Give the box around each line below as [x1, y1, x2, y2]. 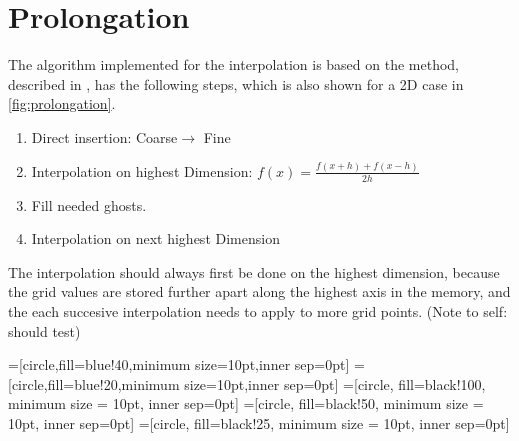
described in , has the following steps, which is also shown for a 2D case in [8, 73, 464, 94]
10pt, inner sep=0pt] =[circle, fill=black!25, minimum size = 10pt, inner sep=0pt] [8, 412, 510, 433]
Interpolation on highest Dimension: [31, 160, 253, 181]
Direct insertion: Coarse [31, 126, 178, 147]
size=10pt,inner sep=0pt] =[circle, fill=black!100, [184, 373, 486, 394]
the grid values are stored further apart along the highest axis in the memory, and [8, 281, 511, 302]
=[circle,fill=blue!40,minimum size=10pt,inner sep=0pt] [8, 354, 350, 375]
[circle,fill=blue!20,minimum [8, 373, 180, 394]
